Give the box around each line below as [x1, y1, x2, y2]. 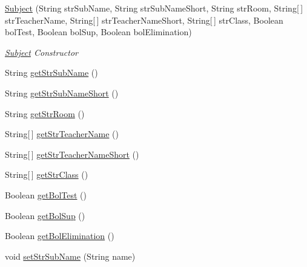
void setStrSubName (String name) [5, 249, 136, 262]
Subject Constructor [5, 46, 78, 58]
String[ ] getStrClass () [5, 168, 88, 181]
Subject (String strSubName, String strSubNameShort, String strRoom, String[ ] [5, 2, 303, 14]
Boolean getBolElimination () [5, 229, 114, 242]
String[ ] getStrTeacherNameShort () [5, 147, 139, 160]
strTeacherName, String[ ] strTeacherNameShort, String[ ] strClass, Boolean [5, 13, 283, 26]
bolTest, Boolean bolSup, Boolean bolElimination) [5, 25, 192, 38]
